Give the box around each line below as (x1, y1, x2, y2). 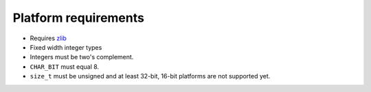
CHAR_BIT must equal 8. (30, 62, 100, 71)
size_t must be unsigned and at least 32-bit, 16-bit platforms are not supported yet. (30, 72, 271, 80)
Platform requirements (12, 10, 144, 25)
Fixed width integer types (30, 43, 102, 51)
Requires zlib (30, 34, 67, 42)
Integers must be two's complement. (30, 53, 134, 61)
